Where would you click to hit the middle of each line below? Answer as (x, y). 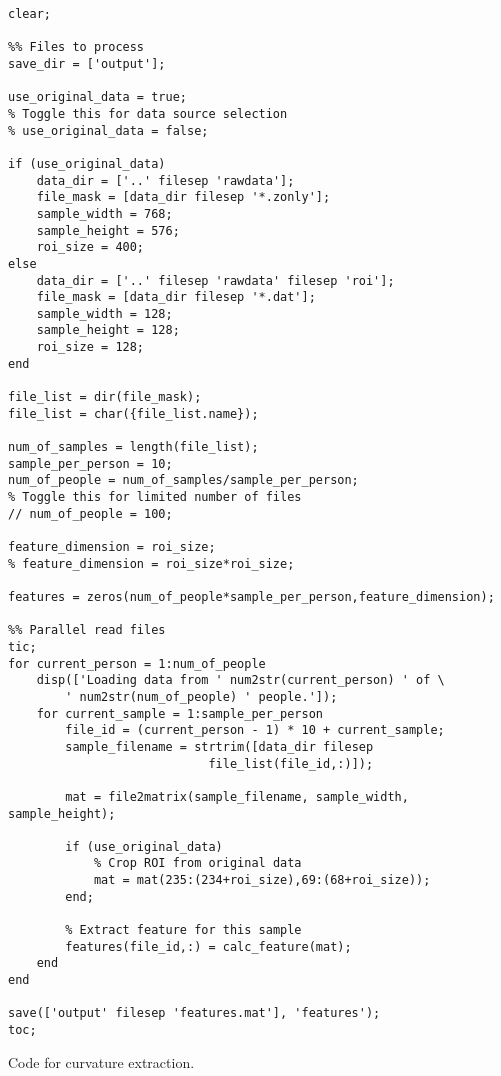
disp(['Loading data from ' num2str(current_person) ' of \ (240, 680)
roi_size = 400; (90, 247)
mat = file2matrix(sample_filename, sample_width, (237, 796)
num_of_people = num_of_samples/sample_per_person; (183, 480)
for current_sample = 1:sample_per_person (179, 713)
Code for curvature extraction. (101, 1061)
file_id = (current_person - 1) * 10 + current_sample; (255, 730)
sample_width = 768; (104, 213)
